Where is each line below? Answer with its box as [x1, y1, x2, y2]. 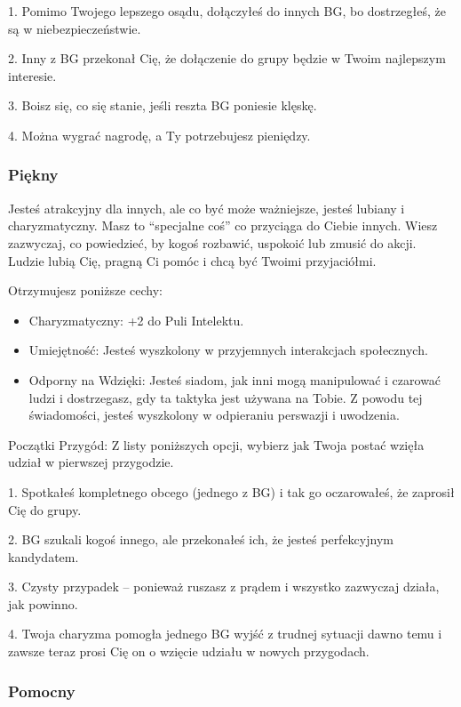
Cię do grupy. [8, 500, 82, 518]
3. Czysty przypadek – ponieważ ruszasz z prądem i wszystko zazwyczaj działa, [8, 577, 440, 596]
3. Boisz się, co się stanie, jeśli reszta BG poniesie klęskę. [8, 96, 317, 115]
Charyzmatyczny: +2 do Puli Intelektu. [28, 310, 244, 329]
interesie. [8, 66, 57, 84]
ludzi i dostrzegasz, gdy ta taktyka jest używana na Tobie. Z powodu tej [28, 388, 423, 406]
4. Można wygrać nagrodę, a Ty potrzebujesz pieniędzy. [8, 125, 311, 144]
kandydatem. [8, 547, 79, 566]
